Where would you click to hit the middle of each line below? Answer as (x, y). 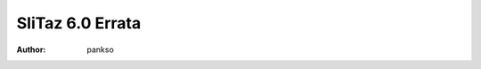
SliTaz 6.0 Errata (79, 23)
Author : (31, 50)
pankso (101, 50)
